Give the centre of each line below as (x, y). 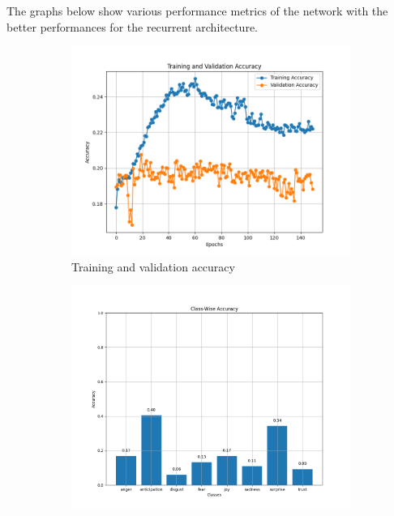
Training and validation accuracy (153, 266)
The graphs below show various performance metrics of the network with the (197, 11)
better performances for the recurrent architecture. (132, 26)
